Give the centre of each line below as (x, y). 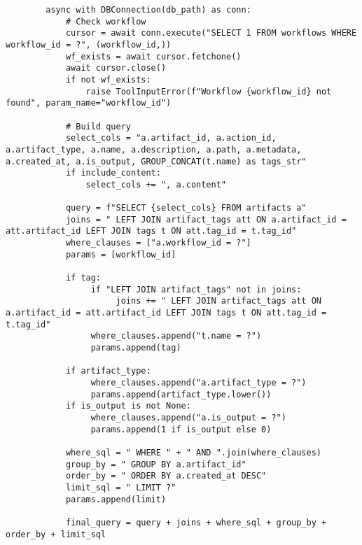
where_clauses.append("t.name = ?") (176, 336)
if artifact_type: (108, 371)
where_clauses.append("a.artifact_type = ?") (199, 383)
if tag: (83, 278)
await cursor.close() (116, 68)
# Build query (98, 126)
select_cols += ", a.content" (156, 184)
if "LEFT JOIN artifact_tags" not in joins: (196, 289)
